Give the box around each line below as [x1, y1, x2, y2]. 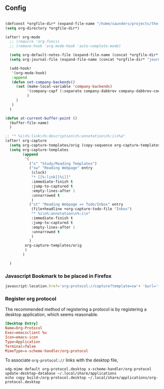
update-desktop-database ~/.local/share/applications [5, 371, 117, 376]
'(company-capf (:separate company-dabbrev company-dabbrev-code [26, 89, 163, 94]
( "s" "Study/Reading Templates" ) [29, 161, 97, 166]
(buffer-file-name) [9, 120, 49, 125]
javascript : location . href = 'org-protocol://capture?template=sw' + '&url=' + [5, 284, 161, 289]
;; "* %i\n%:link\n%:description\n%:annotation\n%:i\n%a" [5, 134, 125, 139]
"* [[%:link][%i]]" [31, 175, 71, 180]
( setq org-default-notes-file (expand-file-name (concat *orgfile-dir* [9, 52, 159, 58]
